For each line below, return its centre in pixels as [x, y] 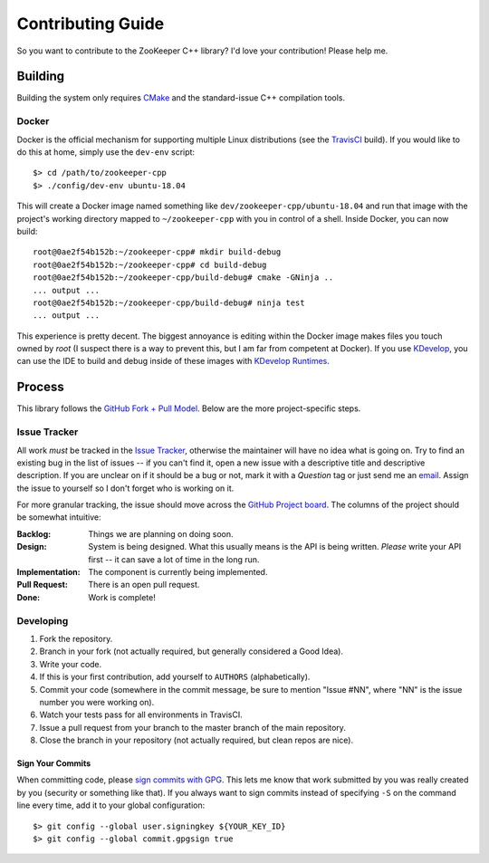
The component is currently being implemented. [178, 572]
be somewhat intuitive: [59, 517]
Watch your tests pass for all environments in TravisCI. [141, 714]
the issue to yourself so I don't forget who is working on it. [125, 488]
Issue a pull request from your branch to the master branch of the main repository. [192, 727]
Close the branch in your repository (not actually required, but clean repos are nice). [196, 740]
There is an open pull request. [144, 585]
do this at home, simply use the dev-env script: [105, 152]
